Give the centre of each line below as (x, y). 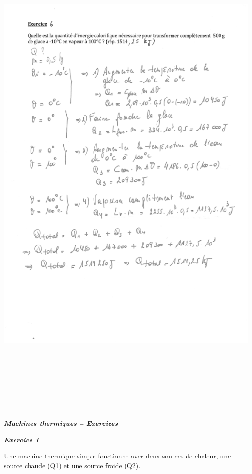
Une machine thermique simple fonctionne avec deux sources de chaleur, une (118, 456)
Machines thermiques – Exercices (61, 423)
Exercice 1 (22, 439)
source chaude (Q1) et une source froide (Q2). (72, 465)
